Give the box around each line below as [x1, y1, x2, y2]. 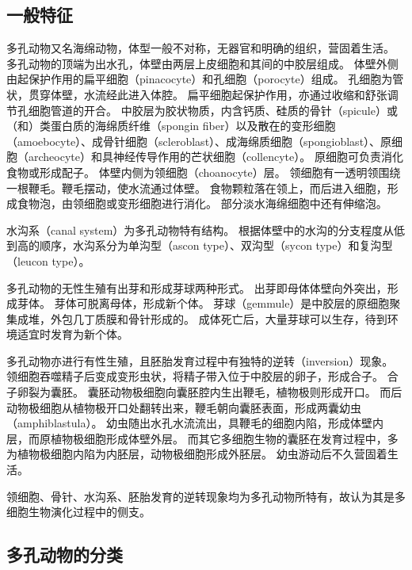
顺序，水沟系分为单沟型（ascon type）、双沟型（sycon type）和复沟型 [39, 237, 393, 254]
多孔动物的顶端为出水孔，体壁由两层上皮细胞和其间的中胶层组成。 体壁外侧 [6, 55, 399, 71]
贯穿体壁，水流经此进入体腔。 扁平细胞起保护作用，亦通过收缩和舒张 [28, 86, 387, 102]
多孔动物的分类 [6, 542, 123, 567]
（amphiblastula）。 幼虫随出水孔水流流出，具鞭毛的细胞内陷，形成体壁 [6, 415, 373, 431]
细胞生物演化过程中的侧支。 [6, 503, 151, 520]
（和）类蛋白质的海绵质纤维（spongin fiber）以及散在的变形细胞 [6, 117, 336, 134]
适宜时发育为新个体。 [17, 326, 128, 342]
